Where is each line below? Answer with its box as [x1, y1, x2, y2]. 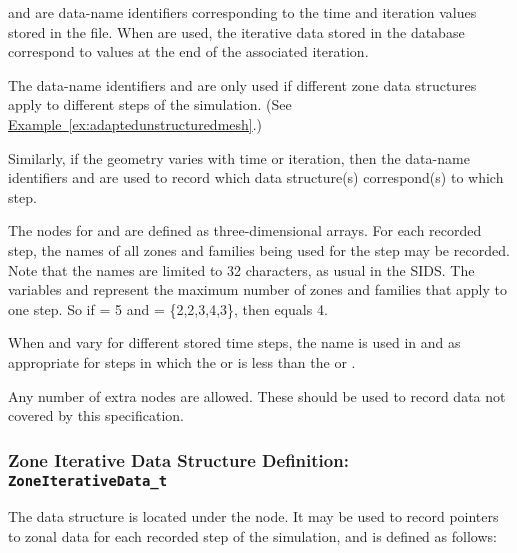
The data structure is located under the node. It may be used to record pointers [8, 506, 499, 527]
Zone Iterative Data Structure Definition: [8, 447, 349, 472]
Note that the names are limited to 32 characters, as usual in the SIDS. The [8, 259, 475, 280]
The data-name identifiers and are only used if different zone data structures [8, 74, 477, 95]
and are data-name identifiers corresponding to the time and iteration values [8, 2, 477, 22]
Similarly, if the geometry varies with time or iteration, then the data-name [8, 147, 470, 168]
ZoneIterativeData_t [8, 472, 168, 489]
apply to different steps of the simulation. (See [8, 94, 292, 115]
